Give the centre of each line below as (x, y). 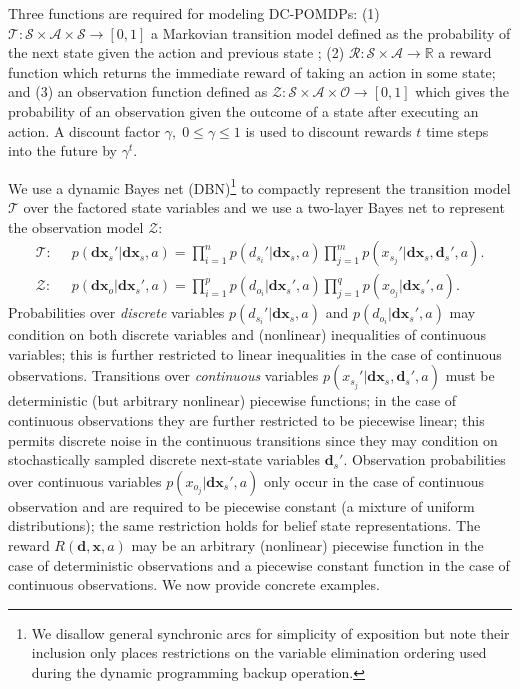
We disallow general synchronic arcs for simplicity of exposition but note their (270, 632)
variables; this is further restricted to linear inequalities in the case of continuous (255, 353)
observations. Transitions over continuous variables (163, 375)
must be (470, 375)
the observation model (76, 226)
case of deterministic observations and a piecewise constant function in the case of (259, 564)
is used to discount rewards (328, 130)
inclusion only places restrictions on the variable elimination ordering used (259, 652)
